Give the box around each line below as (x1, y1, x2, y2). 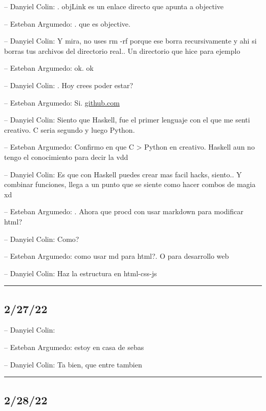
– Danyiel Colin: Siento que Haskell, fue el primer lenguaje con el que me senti (4, 114, 250, 125)
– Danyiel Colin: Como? (4, 233, 79, 244)
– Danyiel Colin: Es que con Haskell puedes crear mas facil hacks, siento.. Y (4, 169, 242, 179)
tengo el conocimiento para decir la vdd (4, 151, 128, 162)
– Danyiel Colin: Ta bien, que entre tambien (4, 359, 142, 369)
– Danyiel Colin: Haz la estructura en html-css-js (4, 268, 157, 278)
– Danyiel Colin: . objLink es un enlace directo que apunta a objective (4, 1, 224, 11)
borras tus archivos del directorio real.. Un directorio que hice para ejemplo (4, 45, 240, 56)
